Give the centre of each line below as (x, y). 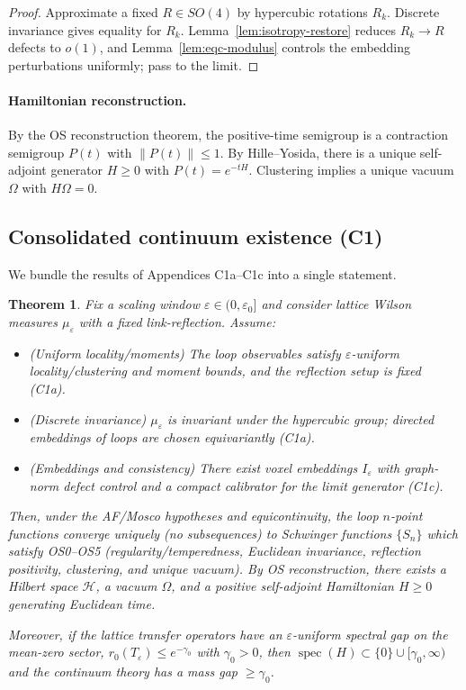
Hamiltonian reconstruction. (98, 100)
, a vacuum (126, 586)
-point (407, 516)
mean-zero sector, (56, 652)
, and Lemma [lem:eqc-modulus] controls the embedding (255, 47)
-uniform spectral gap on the (370, 634)
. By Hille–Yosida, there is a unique (318, 152)
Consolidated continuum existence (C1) (196, 236)
